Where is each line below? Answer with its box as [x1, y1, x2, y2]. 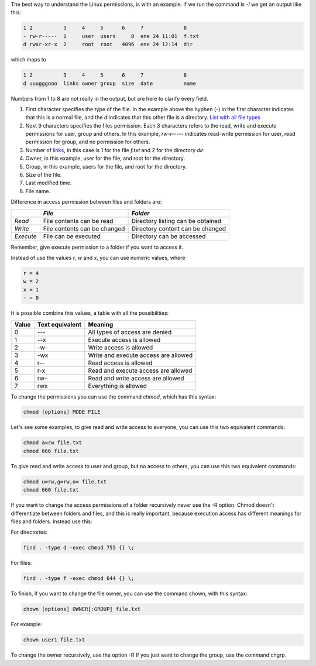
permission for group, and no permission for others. [25, 138, 150, 146]
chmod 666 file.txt [23, 448, 79, 454]
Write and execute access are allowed [88, 351, 193, 359]
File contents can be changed [43, 224, 125, 232]
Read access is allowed [88, 359, 153, 367]
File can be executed [43, 232, 101, 240]
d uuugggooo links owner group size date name [23, 80, 196, 87]
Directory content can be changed [131, 224, 226, 232]
